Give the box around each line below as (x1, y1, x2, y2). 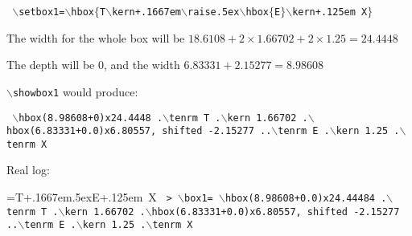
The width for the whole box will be (6, 29, 185, 46)
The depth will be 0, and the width (6, 56, 180, 73)
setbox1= (19, 6, 65, 18)
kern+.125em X (292, 6, 368, 18)
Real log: (6, 161, 50, 178)
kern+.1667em (112, 6, 182, 18)
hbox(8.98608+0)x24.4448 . (19, 112, 163, 124)
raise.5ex (187, 6, 240, 18)
